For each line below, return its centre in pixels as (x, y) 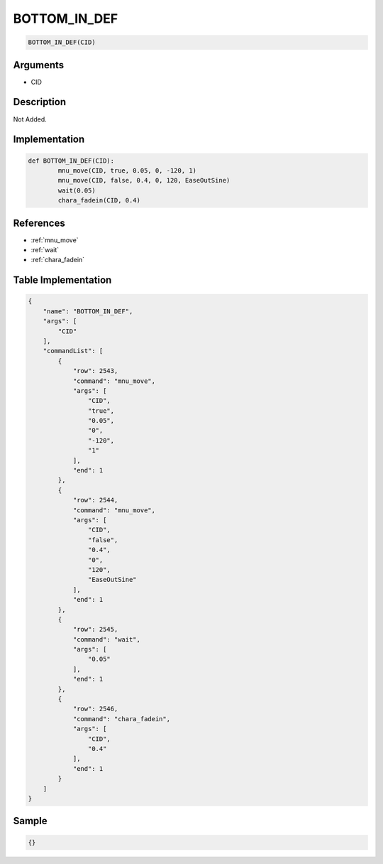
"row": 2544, (95, 500)
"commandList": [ (73, 351)
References (39, 223)
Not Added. (30, 119)
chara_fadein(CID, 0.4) (99, 200)
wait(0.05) (77, 190)
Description (40, 102)
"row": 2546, (95, 709)
